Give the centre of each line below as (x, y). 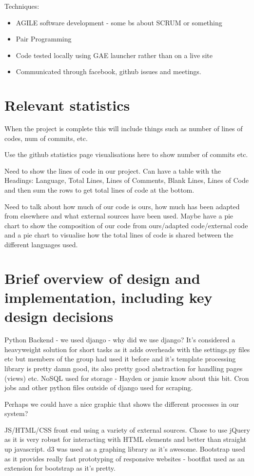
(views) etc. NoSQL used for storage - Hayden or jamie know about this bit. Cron (127, 378)
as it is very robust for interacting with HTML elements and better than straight (126, 439)
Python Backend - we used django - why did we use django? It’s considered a (120, 340)
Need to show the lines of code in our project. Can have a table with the (113, 170)
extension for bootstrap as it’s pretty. (60, 468)
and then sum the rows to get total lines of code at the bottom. (99, 190)
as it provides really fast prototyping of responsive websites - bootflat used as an (125, 458)
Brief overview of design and (102, 278)
